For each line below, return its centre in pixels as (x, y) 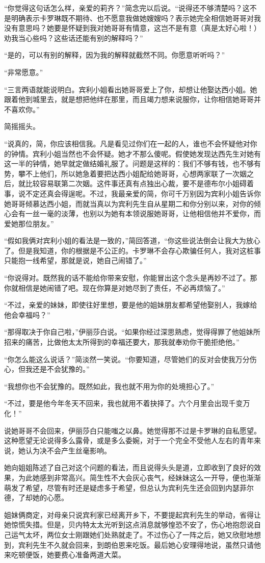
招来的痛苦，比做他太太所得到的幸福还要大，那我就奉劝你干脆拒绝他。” (122, 342)
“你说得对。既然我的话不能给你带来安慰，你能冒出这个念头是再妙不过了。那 (131, 278)
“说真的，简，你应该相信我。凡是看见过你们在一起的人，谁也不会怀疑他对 (127, 143)
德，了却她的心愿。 (36, 497)
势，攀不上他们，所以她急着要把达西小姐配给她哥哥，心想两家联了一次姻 (125, 173)
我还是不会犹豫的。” (57, 369)
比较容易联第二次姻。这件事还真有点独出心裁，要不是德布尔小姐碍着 (139, 183)
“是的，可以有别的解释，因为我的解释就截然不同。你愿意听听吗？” (115, 55)
